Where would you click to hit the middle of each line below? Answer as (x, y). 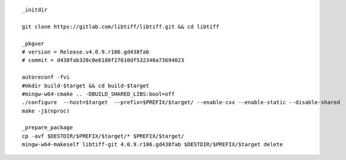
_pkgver (33, 43)
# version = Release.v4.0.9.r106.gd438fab (86, 52)
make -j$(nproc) (46, 111)
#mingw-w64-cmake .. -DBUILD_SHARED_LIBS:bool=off (98, 94)
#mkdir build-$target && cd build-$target (86, 85)
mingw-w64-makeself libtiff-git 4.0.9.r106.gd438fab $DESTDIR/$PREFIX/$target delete (152, 145)
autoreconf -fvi (46, 77)
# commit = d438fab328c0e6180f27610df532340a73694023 (103, 60)
